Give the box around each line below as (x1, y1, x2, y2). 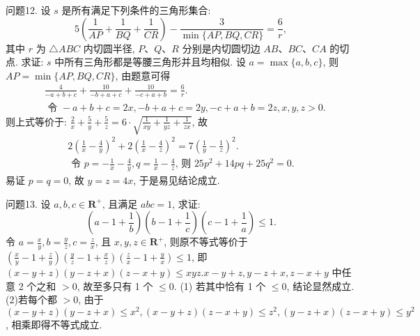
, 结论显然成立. (286, 278, 355, 293)
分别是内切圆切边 (182, 40, 260, 55)
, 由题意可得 (115, 68, 171, 82)
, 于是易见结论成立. (133, 172, 220, 187)
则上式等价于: (6, 114, 67, 128)
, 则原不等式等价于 (164, 234, 248, 249)
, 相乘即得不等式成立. (6, 316, 102, 331)
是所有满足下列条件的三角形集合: (61, 3, 211, 17)
